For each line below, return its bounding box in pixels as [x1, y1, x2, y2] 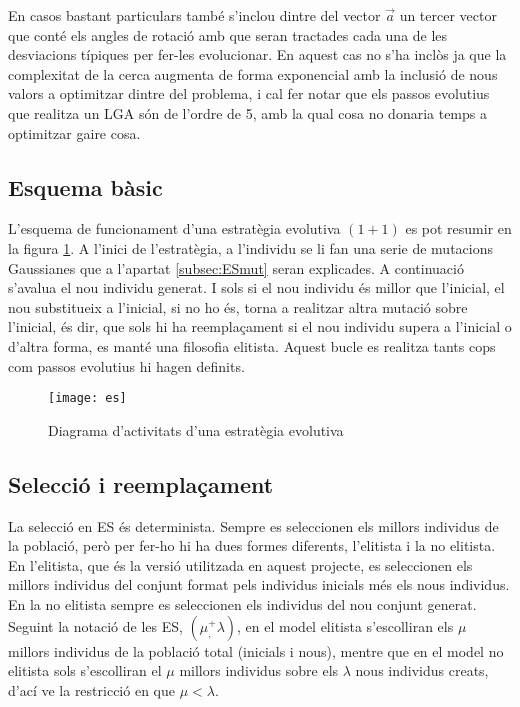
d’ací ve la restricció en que [8, 679, 175, 700]
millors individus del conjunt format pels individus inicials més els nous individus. [8, 574, 510, 595]
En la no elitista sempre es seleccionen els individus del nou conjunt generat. [8, 593, 477, 614]
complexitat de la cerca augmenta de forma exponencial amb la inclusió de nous [8, 63, 498, 84]
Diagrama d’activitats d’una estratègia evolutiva [48, 419, 344, 440]
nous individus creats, [355, 660, 489, 681]
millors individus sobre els [179, 660, 339, 681]
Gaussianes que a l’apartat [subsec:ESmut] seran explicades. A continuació [8, 257, 464, 278]
